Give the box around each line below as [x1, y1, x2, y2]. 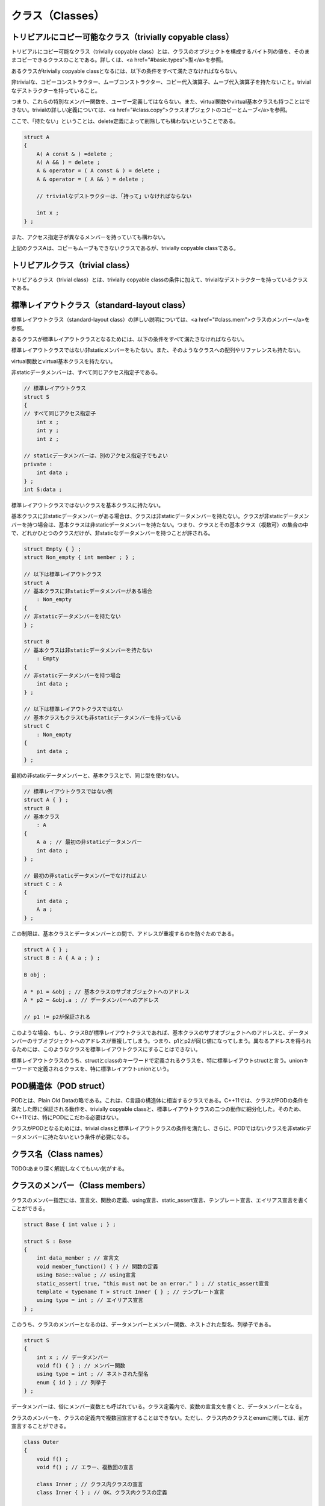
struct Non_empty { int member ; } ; [23, 554, 135, 561]
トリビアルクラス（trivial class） [11, 260, 135, 270]
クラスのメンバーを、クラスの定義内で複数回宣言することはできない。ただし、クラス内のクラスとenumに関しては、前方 [11, 1414, 309, 1421]
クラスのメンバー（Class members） [11, 1181, 150, 1191]
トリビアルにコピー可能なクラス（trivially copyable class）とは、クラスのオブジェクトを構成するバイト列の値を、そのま [11, 48, 310, 55]
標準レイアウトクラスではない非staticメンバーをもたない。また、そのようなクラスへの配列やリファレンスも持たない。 [11, 346, 304, 354]
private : [23, 461, 53, 467]
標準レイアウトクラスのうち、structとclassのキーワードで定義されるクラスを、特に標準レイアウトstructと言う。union [11, 1057, 303, 1064]
